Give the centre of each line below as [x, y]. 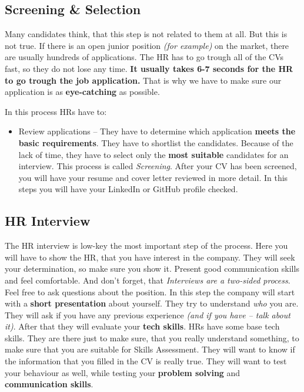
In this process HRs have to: [56, 111]
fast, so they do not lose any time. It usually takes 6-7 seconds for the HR [149, 68]
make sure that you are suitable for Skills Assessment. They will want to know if [150, 349]
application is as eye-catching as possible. [82, 92]
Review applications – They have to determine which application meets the [157, 131]
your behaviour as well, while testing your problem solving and [123, 372]
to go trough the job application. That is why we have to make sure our [143, 80]
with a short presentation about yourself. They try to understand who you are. [152, 303]
